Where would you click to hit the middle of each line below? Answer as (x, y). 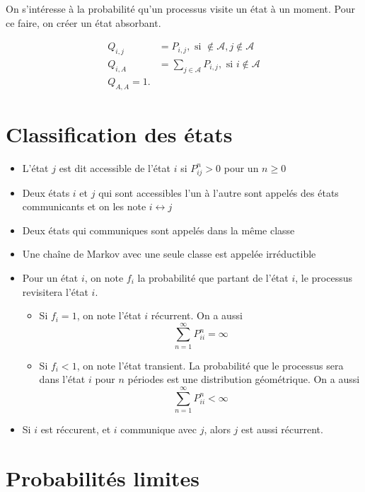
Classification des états (119, 133)
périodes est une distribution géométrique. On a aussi (244, 379)
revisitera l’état (55, 291)
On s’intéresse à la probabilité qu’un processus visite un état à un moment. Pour (181, 8)
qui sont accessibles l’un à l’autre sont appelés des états (219, 192)
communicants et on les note (84, 206)
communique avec (159, 429)
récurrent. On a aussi (197, 315)
